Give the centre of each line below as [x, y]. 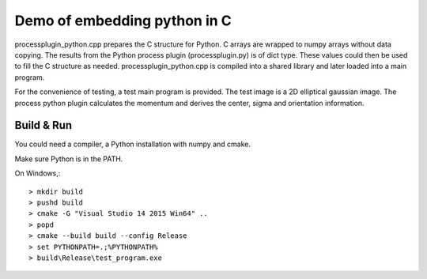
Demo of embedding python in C [123, 21]
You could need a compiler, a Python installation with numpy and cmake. [132, 144]
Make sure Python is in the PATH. [69, 159]
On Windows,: [38, 173]
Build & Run [43, 125]
